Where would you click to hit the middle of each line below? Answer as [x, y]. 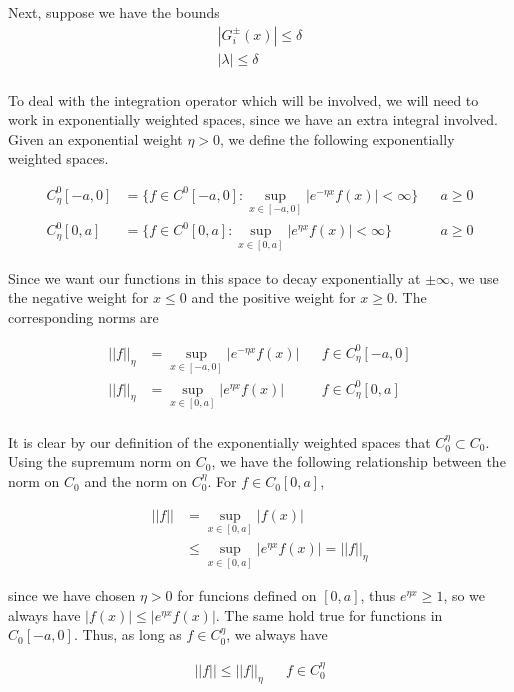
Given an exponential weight [95, 138]
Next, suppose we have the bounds [114, 12]
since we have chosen [72, 595]
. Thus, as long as [127, 634]
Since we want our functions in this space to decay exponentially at [214, 277]
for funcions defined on [247, 595]
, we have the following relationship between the [358, 461]
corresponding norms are [83, 316]
